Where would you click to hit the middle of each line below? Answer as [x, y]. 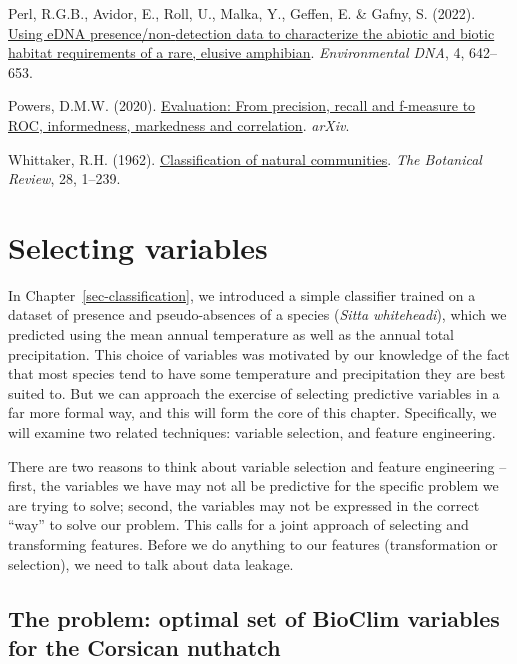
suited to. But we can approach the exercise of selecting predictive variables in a [254, 392]
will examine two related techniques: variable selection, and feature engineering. [252, 432]
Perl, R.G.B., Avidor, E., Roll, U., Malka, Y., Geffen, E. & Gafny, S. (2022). [242, 13]
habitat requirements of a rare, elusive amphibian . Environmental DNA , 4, [236, 52]
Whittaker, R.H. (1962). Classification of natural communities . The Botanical [245, 158]
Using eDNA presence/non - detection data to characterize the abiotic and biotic [251, 32]
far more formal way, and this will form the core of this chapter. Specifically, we [252, 412]
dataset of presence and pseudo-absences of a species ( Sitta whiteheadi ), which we [257, 314]
